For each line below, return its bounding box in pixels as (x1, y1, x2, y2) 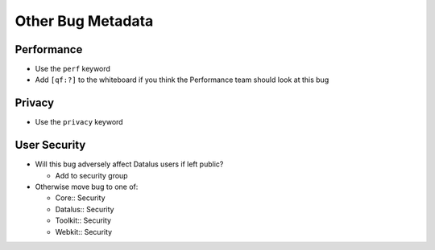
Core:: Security (55, 193, 106, 203)
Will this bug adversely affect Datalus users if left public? (35, 159, 224, 169)
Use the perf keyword (35, 64, 110, 74)
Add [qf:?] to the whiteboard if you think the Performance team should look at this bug (35, 75, 329, 84)
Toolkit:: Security (55, 215, 112, 225)
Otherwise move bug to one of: (35, 182, 139, 192)
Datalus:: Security (55, 204, 114, 214)
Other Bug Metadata (14, 12, 154, 30)
